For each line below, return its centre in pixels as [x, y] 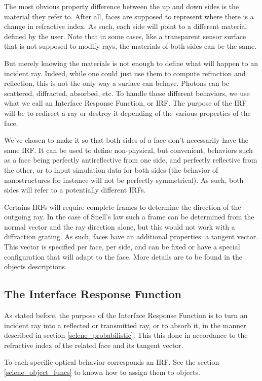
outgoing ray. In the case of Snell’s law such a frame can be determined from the [129, 217]
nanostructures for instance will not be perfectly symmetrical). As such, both [124, 180]
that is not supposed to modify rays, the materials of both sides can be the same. [130, 46]
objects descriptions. [35, 266]
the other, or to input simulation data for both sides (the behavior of [111, 169]
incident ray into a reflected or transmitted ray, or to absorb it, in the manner [125, 325]
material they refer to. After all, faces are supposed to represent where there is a [129, 16]
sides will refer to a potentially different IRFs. [75, 190]
